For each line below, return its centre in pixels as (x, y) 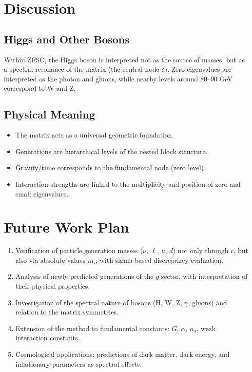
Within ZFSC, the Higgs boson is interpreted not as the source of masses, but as (125, 59)
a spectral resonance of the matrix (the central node (82, 69)
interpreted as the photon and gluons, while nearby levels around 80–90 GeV (118, 78)
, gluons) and (207, 302)
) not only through (201, 250)
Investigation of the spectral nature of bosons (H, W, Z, (99, 302)
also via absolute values (50, 260)
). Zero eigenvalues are (198, 69)
